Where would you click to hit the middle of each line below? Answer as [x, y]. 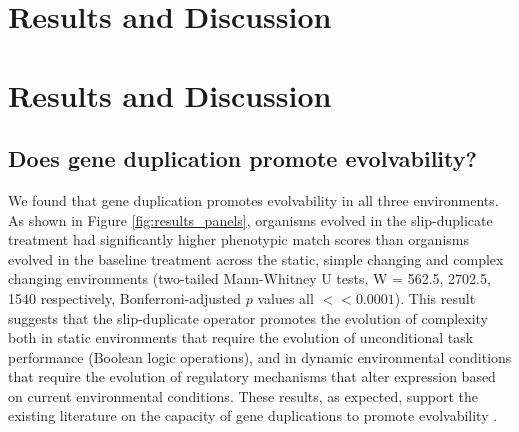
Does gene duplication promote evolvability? [242, 158]
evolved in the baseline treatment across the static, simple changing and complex [256, 258]
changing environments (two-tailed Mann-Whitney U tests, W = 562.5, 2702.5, [249, 278]
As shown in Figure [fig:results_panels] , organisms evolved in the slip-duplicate [250, 219]
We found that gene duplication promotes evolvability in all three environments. [253, 199]
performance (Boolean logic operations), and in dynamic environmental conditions [260, 356]
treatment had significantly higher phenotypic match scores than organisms [238, 239]
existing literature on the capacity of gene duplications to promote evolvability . [253, 415]
